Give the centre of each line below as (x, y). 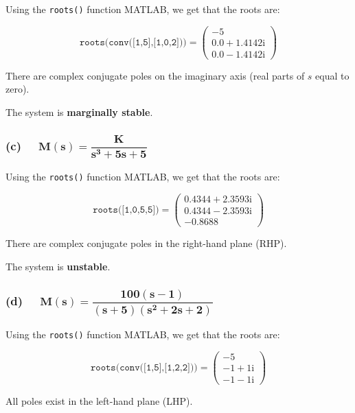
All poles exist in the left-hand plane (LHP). (99, 400)
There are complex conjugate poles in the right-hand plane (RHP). (146, 243)
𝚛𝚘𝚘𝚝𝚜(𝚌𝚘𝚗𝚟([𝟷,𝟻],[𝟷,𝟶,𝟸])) (133, 42)
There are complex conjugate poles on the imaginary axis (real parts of (155, 75)
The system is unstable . (58, 266)
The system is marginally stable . (79, 112)
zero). (18, 89)
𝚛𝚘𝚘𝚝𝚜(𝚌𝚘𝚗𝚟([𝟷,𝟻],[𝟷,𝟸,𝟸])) (144, 367)
